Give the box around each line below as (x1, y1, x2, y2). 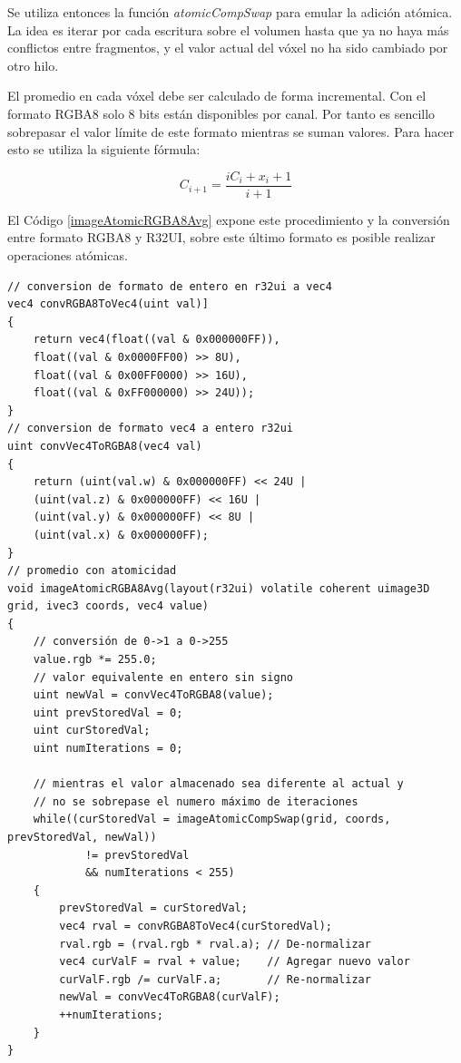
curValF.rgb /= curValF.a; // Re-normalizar (59, 972, 371, 986)
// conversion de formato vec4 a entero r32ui (7, 422, 293, 435)
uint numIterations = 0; (33, 742, 183, 756)
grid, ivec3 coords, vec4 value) (7, 600, 209, 613)
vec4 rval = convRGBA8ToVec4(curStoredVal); (59, 919, 332, 932)
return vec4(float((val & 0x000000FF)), (33, 333, 280, 346)
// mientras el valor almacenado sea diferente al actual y (33, 777, 404, 791)
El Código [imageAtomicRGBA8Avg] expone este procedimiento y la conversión (7, 210, 450, 229)
